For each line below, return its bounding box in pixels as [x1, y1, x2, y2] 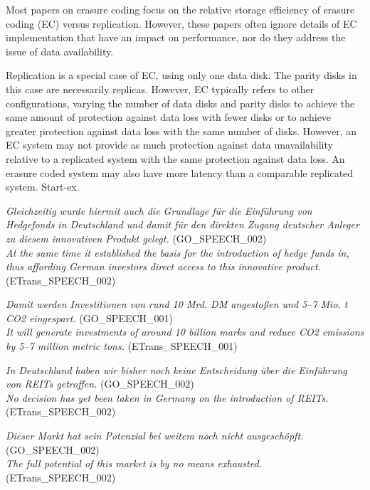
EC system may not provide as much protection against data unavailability [6, 137, 333, 152]
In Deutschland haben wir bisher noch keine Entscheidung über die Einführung [6, 362, 347, 377]
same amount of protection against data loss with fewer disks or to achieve [6, 110, 332, 124]
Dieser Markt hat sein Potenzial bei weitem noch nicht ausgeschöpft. [6, 428, 304, 443]
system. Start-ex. [6, 179, 80, 194]
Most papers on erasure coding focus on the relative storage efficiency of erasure [6, 2, 355, 16]
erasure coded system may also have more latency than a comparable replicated [6, 165, 354, 180]
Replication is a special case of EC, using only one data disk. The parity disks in [6, 68, 357, 82]
